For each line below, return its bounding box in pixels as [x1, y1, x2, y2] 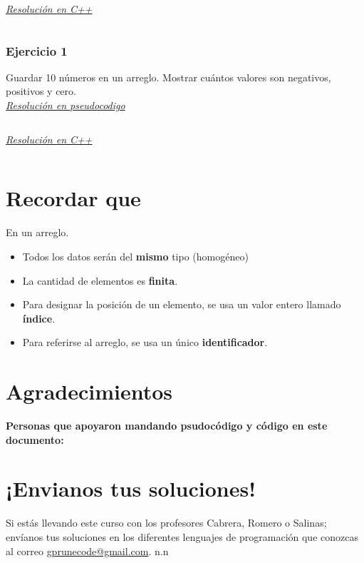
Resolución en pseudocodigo [6, 98, 125, 112]
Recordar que [6, 183, 141, 213]
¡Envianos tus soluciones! [6, 474, 256, 503]
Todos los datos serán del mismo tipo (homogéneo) [22, 248, 249, 263]
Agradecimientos [6, 377, 173, 406]
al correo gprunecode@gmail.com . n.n [6, 543, 169, 558]
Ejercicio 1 [6, 41, 68, 59]
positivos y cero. [6, 83, 76, 98]
